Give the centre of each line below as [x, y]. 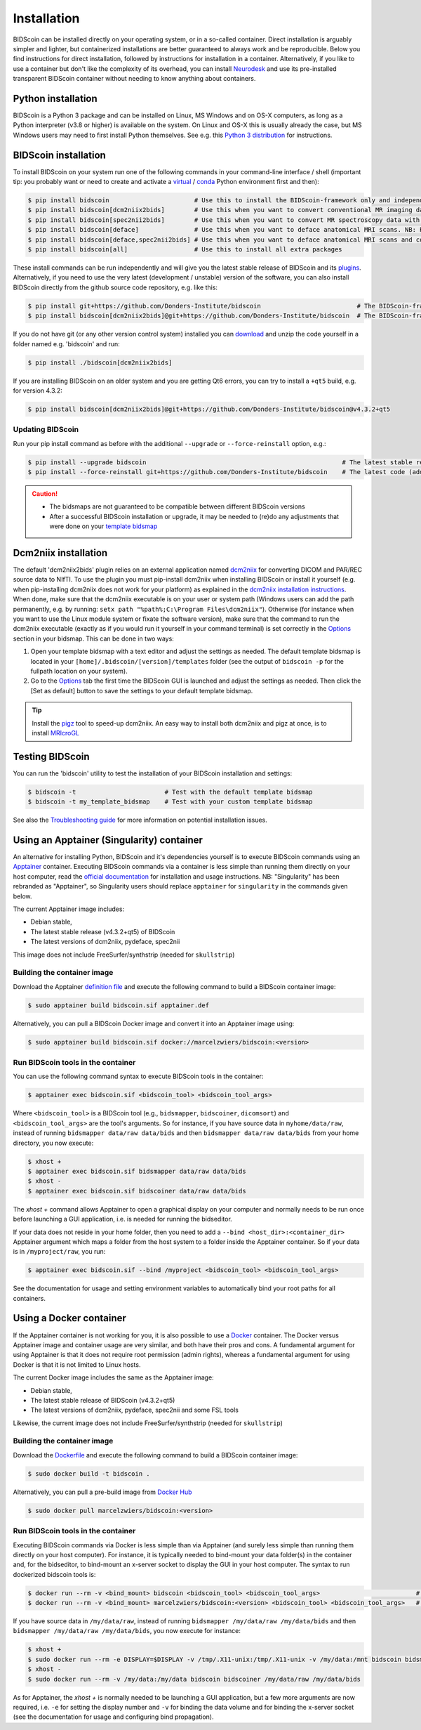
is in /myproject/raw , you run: [59, 1252]
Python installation [55, 98]
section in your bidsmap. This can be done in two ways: [94, 638]
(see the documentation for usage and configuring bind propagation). [113, 1717]
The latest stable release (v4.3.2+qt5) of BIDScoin [103, 931]
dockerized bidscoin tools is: [54, 1574]
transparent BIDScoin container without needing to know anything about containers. [134, 79]
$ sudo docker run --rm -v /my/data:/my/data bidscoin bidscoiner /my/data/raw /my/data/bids [194, 1679]
